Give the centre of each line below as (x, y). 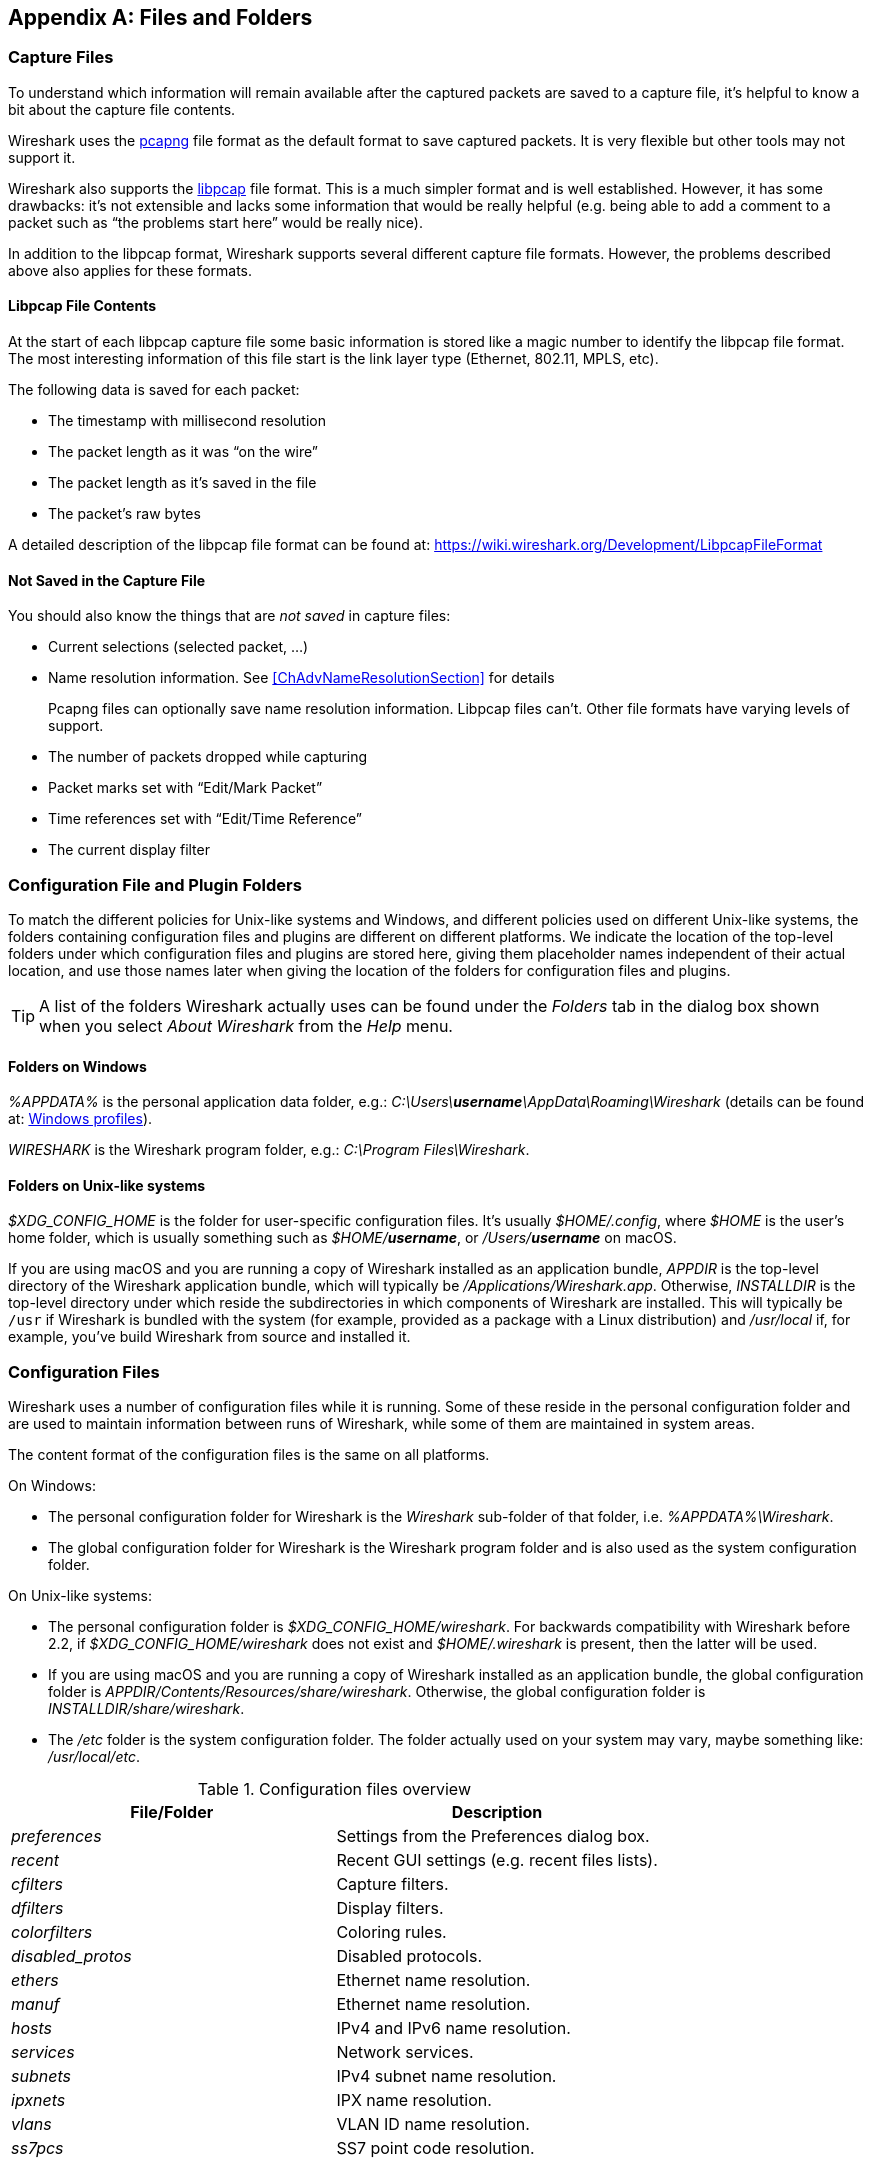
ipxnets (38, 2100)
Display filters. (390, 1908)
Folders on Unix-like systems (107, 1185)
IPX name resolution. (414, 2100)
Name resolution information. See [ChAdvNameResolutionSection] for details (301, 678)
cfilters (37, 1884)
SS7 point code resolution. (435, 2148)
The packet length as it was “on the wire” (183, 452)
